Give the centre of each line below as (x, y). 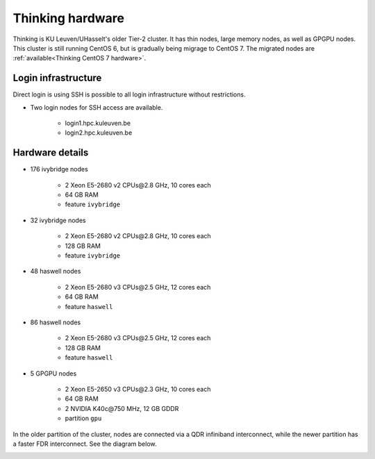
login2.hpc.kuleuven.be (99, 133)
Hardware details (51, 153)
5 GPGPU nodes (53, 373)
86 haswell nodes (56, 322)
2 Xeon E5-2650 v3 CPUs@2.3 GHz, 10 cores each (138, 389)
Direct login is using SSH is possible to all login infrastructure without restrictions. (129, 94)
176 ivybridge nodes (59, 169)
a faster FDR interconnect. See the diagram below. (85, 444)
